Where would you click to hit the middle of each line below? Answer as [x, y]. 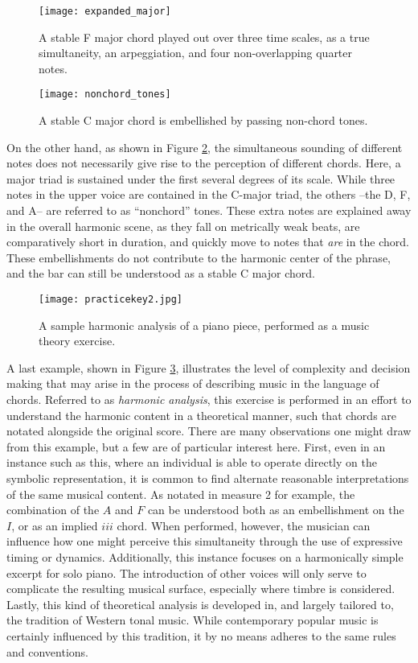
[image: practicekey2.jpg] [111, 300]
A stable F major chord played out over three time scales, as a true [204, 37]
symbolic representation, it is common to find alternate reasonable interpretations [208, 478]
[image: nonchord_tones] [105, 95]
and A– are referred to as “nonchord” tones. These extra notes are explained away [209, 210]
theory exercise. [77, 341]
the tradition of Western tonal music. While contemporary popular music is [193, 620]
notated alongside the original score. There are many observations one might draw [209, 431]
